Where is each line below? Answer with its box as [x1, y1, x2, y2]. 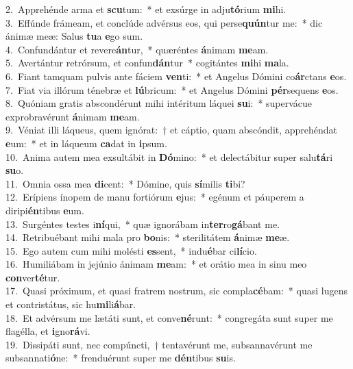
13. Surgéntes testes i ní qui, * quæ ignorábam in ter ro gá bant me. [5, 216, 280, 231]
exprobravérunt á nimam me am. [5, 109, 140, 123]
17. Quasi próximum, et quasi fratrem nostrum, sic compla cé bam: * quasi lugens [5, 283, 348, 298]
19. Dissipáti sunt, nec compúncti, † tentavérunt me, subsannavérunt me [5, 337, 313, 351]
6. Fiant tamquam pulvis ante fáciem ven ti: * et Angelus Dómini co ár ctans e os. [5, 68, 347, 83]
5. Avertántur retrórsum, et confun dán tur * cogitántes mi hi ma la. [5, 55, 289, 70]
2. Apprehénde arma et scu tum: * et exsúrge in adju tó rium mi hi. [5, 2, 287, 16]
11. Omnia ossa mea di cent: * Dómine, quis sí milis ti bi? [5, 176, 245, 190]
